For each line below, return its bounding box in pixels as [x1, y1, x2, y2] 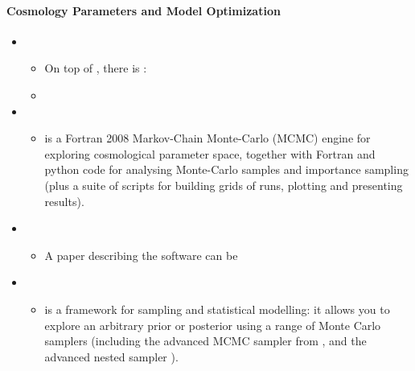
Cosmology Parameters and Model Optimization [6, 2, 281, 19]
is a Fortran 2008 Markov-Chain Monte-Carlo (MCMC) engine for [44, 130, 371, 146]
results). [44, 192, 84, 209]
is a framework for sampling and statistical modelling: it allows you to [44, 300, 390, 317]
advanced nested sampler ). [44, 348, 179, 365]
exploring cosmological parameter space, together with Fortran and [44, 145, 376, 162]
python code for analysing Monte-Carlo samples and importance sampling [44, 161, 409, 178]
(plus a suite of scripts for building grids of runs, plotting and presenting [44, 176, 403, 193]
